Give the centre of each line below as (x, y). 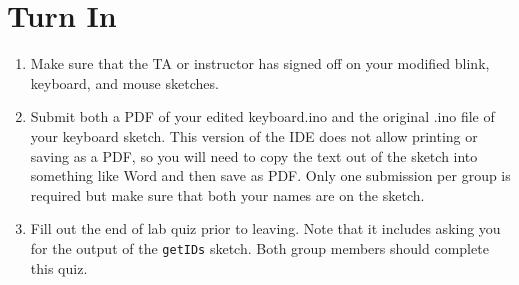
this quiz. (59, 267)
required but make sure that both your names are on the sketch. (227, 194)
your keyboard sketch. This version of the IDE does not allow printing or (254, 135)
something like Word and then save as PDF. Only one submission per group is (270, 175)
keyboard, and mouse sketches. (124, 82)
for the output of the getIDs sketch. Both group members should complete (259, 247)
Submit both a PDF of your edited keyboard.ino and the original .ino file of (262, 116)
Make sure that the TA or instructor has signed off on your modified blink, (260, 63)
